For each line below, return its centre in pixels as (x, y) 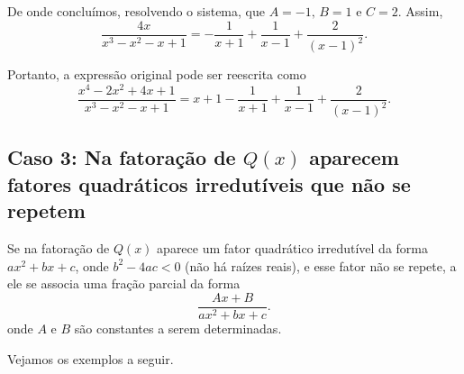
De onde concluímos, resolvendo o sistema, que (136, 11)
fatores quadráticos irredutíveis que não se (209, 183)
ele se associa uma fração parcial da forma (124, 283)
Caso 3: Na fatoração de (122, 157)
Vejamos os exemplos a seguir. (91, 358)
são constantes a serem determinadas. (178, 328)
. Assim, (420, 11)
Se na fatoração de (59, 248)
